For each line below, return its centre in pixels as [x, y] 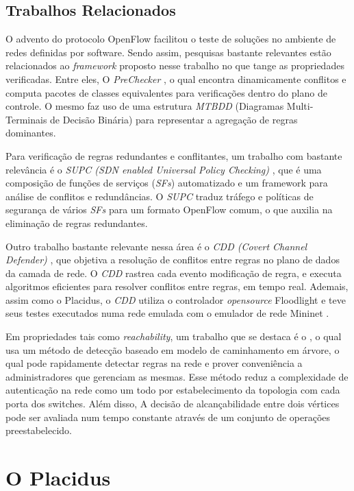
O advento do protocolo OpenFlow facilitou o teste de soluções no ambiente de [171, 39]
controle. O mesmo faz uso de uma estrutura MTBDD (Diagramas [145, 106]
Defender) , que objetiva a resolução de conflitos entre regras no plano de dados [173, 260]
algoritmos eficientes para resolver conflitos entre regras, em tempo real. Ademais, [177, 286]
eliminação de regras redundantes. [77, 223]
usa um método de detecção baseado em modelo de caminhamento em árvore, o [173, 349]
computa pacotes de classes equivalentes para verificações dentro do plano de [166, 92]
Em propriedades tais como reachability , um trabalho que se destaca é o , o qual [174, 336]
